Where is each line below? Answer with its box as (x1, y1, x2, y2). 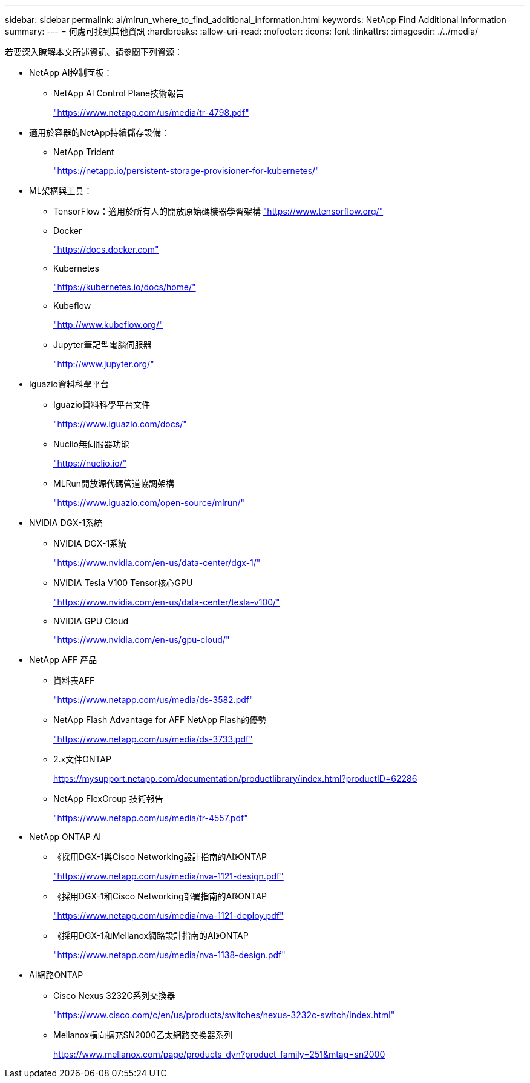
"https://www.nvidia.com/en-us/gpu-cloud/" (53, 635, 230, 645)
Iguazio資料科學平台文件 (53, 399, 151, 410)
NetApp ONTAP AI (29, 831, 102, 842)
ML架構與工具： (29, 185, 93, 196)
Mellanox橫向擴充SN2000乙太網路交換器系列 (53, 1030, 233, 1040)
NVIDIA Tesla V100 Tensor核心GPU (53, 578, 193, 588)
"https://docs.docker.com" (53, 244, 159, 255)
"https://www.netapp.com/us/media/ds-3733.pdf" (53, 734, 253, 744)
